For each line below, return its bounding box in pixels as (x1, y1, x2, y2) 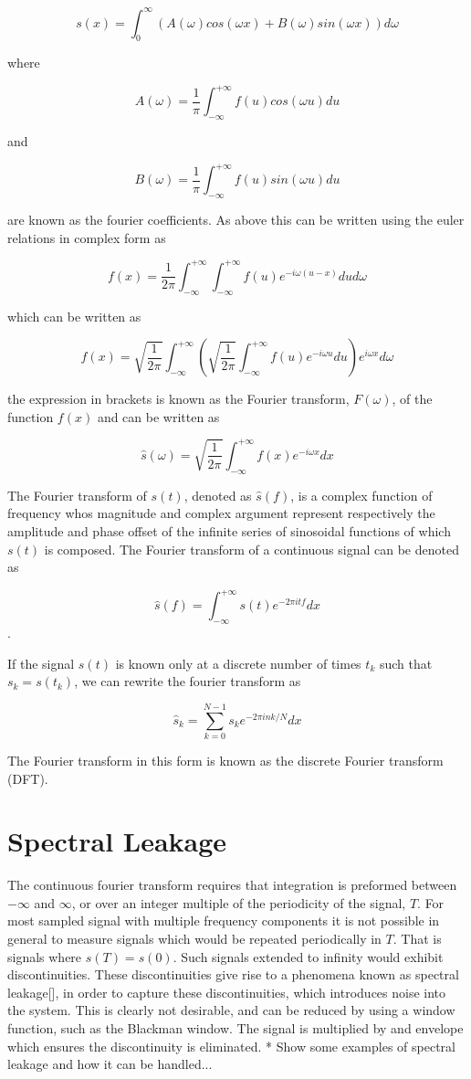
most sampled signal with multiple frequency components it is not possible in (7, 911, 440, 930)
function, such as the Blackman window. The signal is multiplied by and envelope (7, 1019, 464, 1037)
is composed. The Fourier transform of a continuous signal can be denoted (44, 539, 459, 558)
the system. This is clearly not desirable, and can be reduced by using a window (7, 1000, 455, 1020)
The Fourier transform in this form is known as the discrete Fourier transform (7, 750, 444, 769)
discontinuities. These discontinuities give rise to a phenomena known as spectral (7, 965, 459, 984)
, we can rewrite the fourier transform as (74, 672, 301, 691)
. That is (392, 929, 442, 948)
